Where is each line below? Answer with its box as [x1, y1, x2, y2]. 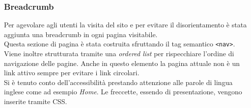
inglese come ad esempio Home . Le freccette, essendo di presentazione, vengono [4, 86, 242, 97]
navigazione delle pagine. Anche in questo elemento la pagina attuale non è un [4, 58, 240, 68]
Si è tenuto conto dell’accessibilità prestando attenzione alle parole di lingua [4, 77, 233, 87]
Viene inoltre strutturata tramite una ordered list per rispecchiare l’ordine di [4, 48, 234, 59]
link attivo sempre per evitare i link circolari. [4, 67, 139, 78]
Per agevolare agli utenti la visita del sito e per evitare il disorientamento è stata [4, 20, 247, 30]
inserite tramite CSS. [4, 96, 67, 107]
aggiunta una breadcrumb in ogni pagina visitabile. [4, 29, 158, 39]
